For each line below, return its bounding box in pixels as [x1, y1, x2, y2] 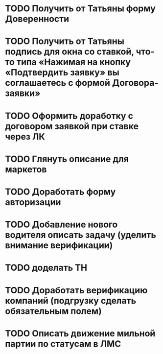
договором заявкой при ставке [5, 120, 139, 132]
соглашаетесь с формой [5, 77, 110, 89]
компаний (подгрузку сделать [5, 295, 137, 306]
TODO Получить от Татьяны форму [5, 3, 156, 14]
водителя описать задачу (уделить [5, 230, 157, 240]
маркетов [5, 164, 47, 175]
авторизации [5, 196, 61, 208]
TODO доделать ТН [5, 262, 87, 273]
